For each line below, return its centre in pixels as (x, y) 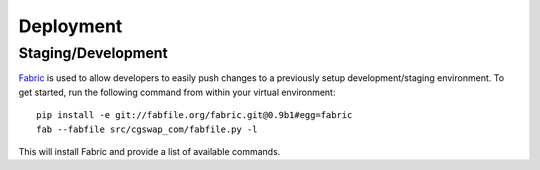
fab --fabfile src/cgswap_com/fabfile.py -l (147, 129)
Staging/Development (93, 53)
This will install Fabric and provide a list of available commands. (149, 151)
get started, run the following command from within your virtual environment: (177, 92)
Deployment (70, 26)
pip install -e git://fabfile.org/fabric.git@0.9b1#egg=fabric (194, 115)
